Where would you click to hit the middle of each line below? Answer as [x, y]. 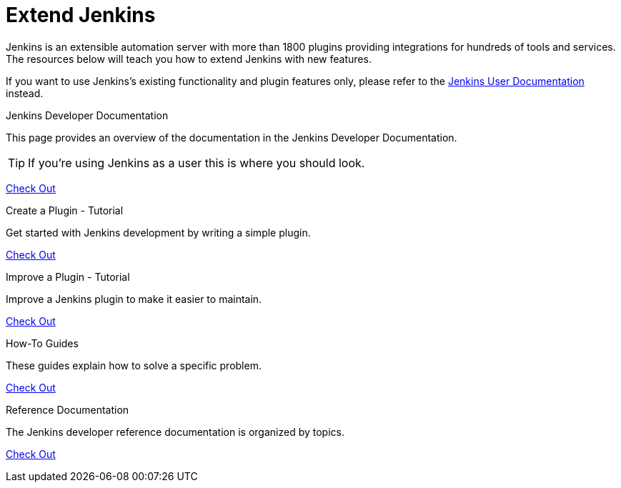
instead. [25, 93]
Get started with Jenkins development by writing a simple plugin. [158, 232]
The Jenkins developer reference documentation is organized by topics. [175, 432]
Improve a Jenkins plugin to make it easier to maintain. [134, 299]
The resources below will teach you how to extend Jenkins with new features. [189, 59]
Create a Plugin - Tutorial [65, 210]
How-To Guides [42, 343]
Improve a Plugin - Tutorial [68, 277]
